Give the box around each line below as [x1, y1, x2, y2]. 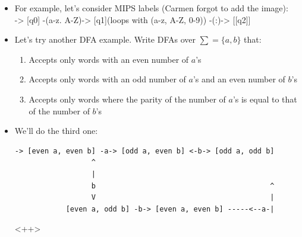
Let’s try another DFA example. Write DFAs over [14, 33, 196, 46]
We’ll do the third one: [14, 124, 98, 137]
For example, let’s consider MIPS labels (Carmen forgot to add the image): [14, 2, 288, 14]
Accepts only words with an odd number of [29, 73, 186, 85]
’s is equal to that [232, 92, 297, 105]
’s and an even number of [193, 73, 285, 85]
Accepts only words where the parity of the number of [29, 92, 226, 105]
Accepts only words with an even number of [29, 53, 189, 65]
